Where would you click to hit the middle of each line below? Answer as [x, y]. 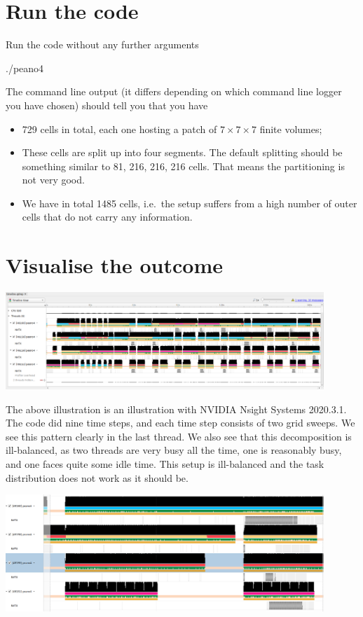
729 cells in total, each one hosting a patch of [119, 129]
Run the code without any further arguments [102, 44]
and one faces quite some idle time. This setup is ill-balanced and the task [165, 463]
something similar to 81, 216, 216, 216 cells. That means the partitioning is [183, 166]
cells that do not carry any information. [107, 217]
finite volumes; [291, 129]
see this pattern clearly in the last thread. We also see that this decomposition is [179, 436]
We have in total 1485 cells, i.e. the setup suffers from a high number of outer [190, 203]
